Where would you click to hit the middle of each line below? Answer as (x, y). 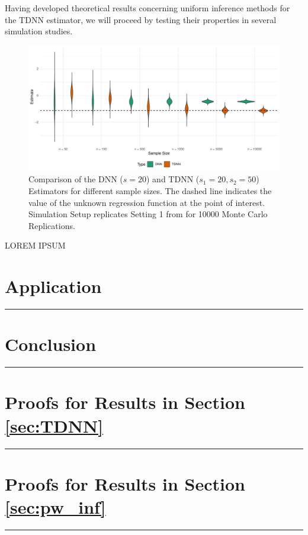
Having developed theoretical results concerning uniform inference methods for (147, 8)
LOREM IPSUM (35, 245)
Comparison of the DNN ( (76, 179)
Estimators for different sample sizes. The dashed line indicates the (150, 190)
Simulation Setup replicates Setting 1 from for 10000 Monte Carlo (148, 214)
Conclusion (51, 344)
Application (53, 286)
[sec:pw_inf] (55, 506)
